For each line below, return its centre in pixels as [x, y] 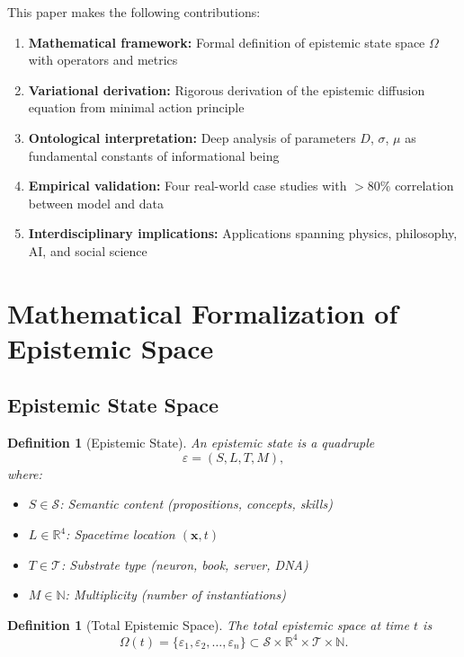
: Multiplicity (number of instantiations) [175, 595]
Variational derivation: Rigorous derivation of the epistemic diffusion [227, 89]
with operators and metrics [103, 60]
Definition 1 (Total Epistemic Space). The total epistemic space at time [208, 624]
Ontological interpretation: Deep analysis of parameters [192, 137]
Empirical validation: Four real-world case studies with [187, 186]
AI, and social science [88, 250]
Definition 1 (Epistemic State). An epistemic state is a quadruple [191, 443]
